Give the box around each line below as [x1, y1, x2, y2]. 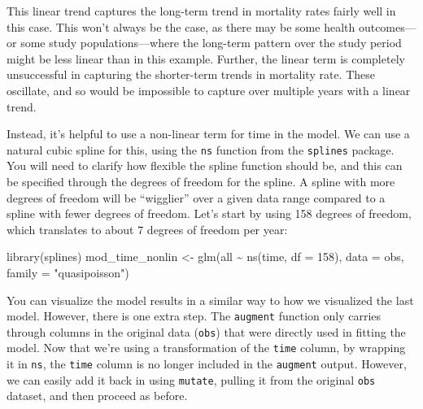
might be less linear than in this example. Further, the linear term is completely [7, 50, 405, 67]
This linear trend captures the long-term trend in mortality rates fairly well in [7, 2, 396, 19]
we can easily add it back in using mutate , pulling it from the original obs [7, 371, 376, 388]
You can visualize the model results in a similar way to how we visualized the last [7, 291, 414, 308]
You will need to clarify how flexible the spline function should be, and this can [7, 157, 403, 174]
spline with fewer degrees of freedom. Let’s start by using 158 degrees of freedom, [7, 205, 412, 222]
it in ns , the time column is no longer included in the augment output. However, [7, 355, 407, 372]
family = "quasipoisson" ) [7, 263, 129, 281]
